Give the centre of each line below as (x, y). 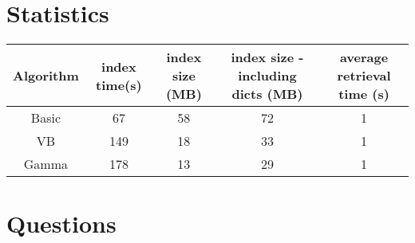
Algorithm (46, 76)
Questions (61, 223)
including (267, 76)
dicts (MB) (267, 94)
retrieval (364, 76)
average (364, 57)
